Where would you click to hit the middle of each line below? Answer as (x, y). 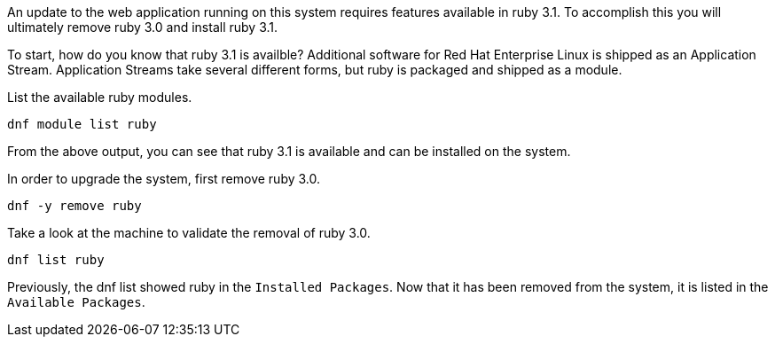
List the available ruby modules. (100, 97)
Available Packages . (76, 302)
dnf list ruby (56, 260)
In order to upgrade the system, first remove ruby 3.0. (164, 179)
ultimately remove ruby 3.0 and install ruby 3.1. (143, 27)
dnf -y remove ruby (74, 206)
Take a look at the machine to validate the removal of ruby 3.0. (189, 233)
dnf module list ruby (82, 124)
